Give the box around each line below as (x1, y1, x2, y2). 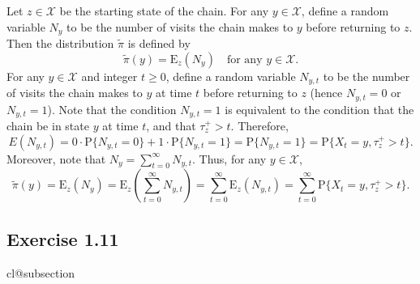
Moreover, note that (6, 150, 106, 167)
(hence (310, 84, 343, 101)
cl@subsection (6, 264, 75, 281)
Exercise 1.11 (6, 226, 119, 251)
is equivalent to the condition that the (225, 100, 414, 117)
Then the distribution (6, 35, 114, 52)
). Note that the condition (47, 100, 177, 117)
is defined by (127, 35, 191, 52)
